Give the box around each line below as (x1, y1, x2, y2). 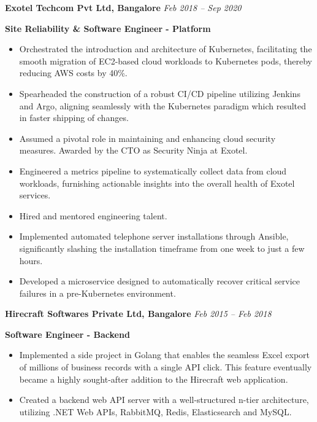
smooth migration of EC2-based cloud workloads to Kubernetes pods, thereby (19, 54, 312, 67)
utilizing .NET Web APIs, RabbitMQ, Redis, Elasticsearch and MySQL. (19, 405, 292, 418)
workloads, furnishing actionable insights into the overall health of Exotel (19, 176, 295, 189)
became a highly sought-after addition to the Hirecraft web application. (19, 372, 288, 385)
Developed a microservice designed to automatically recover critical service (19, 275, 300, 287)
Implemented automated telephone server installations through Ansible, (19, 230, 289, 243)
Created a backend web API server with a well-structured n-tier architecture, (19, 393, 309, 406)
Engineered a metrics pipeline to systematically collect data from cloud (19, 164, 287, 177)
